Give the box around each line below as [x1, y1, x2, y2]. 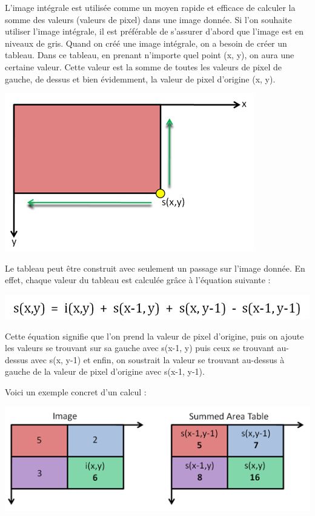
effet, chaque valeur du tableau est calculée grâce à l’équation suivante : [5, 273, 271, 286]
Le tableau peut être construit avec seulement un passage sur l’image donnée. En [5, 261, 305, 274]
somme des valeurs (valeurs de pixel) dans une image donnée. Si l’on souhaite [5, 13, 292, 25]
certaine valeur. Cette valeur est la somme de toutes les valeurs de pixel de [5, 60, 282, 73]
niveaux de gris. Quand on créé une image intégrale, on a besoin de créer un [5, 36, 287, 49]
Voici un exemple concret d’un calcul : [5, 385, 147, 398]
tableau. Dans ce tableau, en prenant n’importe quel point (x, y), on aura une [5, 49, 294, 61]
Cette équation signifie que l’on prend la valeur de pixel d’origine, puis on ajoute [5, 329, 304, 342]
